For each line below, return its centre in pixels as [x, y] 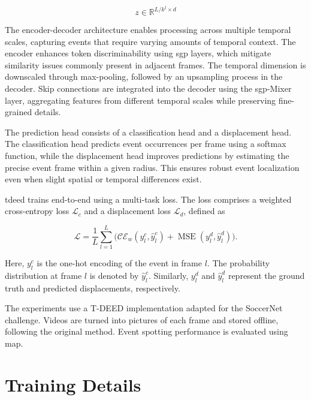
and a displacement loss [127, 211]
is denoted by [114, 275]
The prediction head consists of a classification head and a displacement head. [148, 132]
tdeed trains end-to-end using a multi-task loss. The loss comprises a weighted [148, 199]
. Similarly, [168, 275]
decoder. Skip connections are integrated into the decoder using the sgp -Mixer [148, 88]
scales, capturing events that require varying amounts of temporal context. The [150, 41]
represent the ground [266, 275]
